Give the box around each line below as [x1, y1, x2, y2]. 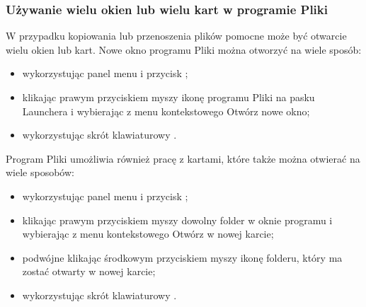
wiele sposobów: [6, 165, 74, 180]
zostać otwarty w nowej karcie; [22, 264, 156, 279]
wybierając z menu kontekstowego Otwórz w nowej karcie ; [22, 226, 274, 241]
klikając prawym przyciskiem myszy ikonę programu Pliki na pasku [22, 90, 315, 104]
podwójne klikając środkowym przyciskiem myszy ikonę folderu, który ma [22, 250, 343, 265]
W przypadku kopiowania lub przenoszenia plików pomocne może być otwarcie [6, 28, 347, 43]
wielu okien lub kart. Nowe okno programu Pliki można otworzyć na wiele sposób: [6, 42, 362, 57]
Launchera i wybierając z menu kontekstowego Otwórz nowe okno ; [22, 103, 310, 118]
